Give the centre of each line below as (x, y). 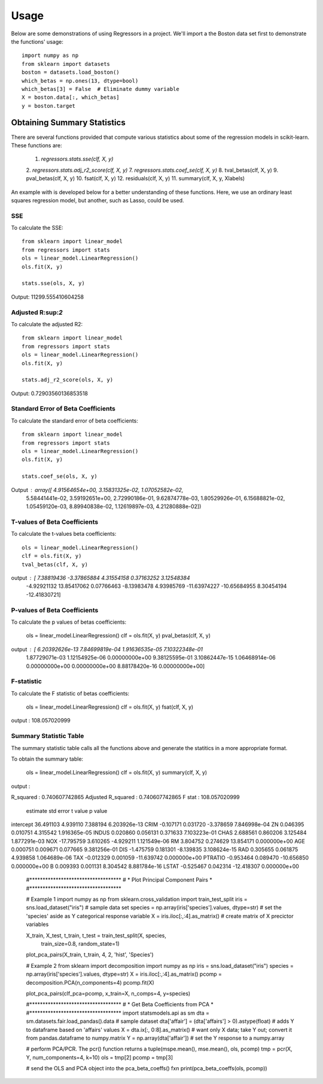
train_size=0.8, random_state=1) (80, 944)
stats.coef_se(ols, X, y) (60, 476)
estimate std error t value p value (67, 810)
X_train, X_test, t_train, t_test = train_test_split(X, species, (96, 935)
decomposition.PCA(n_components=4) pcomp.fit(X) (90, 982)
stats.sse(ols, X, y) (53, 283)
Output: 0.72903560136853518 (50, 393)
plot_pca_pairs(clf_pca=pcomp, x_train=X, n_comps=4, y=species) (108, 993)
